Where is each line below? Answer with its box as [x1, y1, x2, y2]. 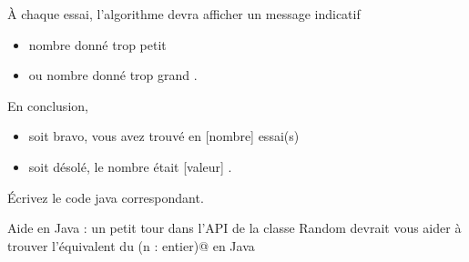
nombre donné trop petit [28, 35, 167, 54]
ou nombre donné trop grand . [28, 65, 198, 85]
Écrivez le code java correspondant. [7, 187, 204, 207]
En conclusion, [7, 96, 88, 115]
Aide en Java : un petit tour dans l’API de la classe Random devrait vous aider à [7, 218, 462, 237]
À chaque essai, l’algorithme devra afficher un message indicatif [7, 5, 361, 23]
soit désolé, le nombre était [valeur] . [28, 156, 232, 176]
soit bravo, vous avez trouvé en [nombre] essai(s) [28, 126, 300, 146]
